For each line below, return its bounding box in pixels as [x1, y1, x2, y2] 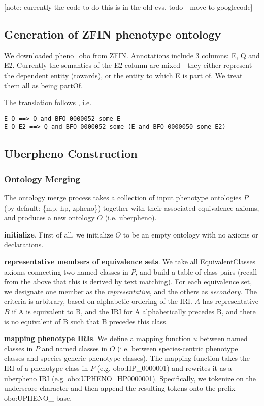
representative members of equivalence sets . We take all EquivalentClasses [4, 256, 256, 267]
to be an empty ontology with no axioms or [123, 229, 258, 240]
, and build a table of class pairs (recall [135, 266, 257, 277]
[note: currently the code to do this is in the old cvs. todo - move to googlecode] [4, 2, 253, 12]
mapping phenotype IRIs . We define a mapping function [4, 333, 191, 344]
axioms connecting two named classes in [4, 266, 128, 277]
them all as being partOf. [4, 80, 83, 90]
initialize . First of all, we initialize [4, 229, 113, 240]
